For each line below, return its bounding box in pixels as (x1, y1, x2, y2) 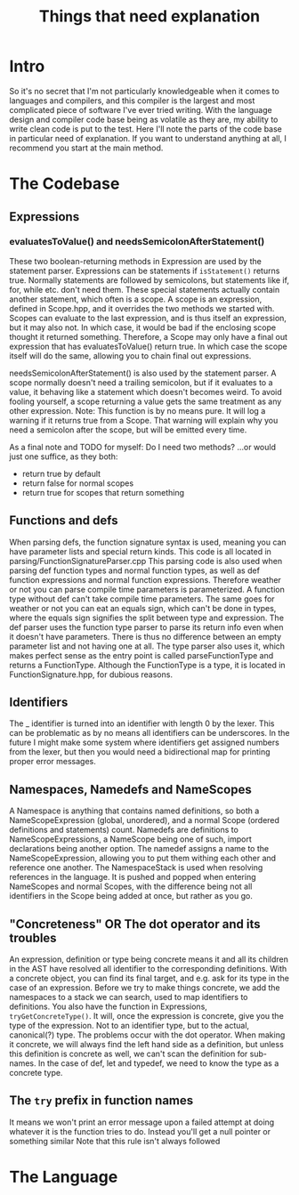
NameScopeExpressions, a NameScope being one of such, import (9, 834, 252, 844)
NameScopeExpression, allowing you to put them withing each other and (9, 852, 277, 864)
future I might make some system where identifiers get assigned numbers (9, 737, 280, 748)
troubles (9, 930, 57, 945)
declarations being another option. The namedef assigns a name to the (9, 844, 270, 854)
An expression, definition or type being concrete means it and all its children (9, 954, 289, 965)
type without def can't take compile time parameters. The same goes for (9, 593, 275, 604)
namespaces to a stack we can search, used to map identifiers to (9, 992, 248, 1003)
